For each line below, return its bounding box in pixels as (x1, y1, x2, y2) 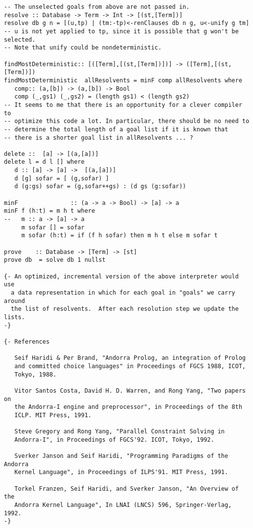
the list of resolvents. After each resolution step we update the (11, 305, 239, 313)
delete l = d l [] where (4, 158, 85, 166)
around (4, 297, 25, 304)
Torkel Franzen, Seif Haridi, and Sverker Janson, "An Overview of (14, 485, 239, 492)
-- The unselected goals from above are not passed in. (4, 3, 190, 10)
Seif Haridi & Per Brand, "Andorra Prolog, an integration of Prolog (14, 354, 246, 362)
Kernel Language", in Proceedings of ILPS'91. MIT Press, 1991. (14, 469, 229, 476)
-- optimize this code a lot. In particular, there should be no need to (4, 118, 250, 125)
